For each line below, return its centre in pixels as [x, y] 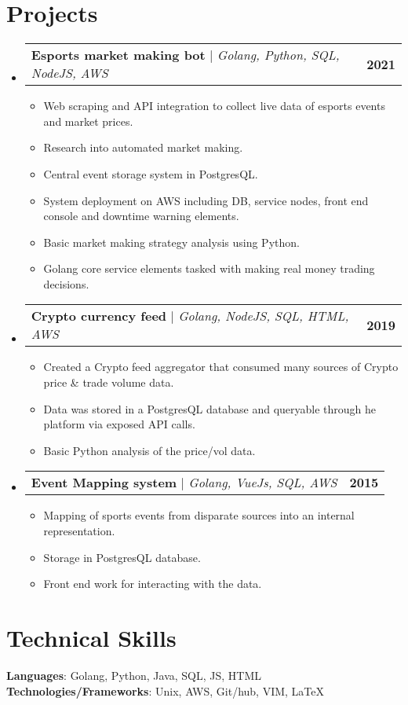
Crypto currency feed [99, 316]
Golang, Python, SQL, [278, 55]
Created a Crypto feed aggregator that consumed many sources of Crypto [221, 367]
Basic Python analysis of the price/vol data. [149, 450]
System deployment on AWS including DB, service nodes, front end [206, 200]
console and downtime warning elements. [141, 216]
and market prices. [88, 121]
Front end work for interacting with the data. [153, 584]
